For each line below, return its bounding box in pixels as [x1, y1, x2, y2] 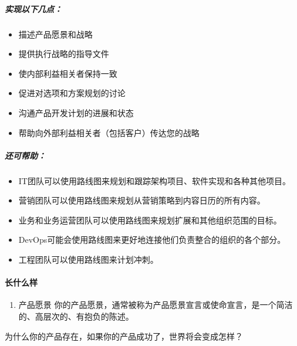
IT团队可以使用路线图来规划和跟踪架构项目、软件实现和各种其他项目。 [18, 174, 291, 186]
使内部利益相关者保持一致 [18, 67, 117, 79]
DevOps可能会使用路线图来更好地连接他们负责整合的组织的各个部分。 [18, 233, 286, 246]
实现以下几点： [5, 2, 62, 15]
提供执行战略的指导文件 [18, 48, 109, 60]
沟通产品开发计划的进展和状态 [18, 106, 134, 118]
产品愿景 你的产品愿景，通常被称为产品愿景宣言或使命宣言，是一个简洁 [18, 298, 293, 311]
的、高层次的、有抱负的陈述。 [18, 310, 134, 323]
